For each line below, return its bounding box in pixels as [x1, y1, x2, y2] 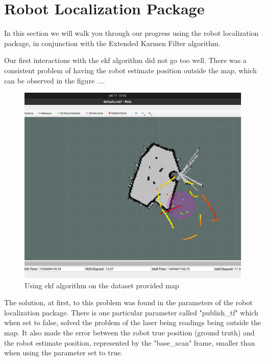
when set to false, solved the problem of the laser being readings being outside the [4, 317, 261, 328]
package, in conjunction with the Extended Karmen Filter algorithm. [4, 37, 221, 48]
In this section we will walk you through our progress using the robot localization [4, 28, 259, 38]
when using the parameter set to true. [4, 347, 123, 358]
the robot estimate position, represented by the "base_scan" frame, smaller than [4, 337, 255, 348]
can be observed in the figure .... [4, 75, 105, 86]
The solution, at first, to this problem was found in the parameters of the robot [4, 297, 253, 308]
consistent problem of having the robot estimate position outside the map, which [4, 65, 257, 75]
